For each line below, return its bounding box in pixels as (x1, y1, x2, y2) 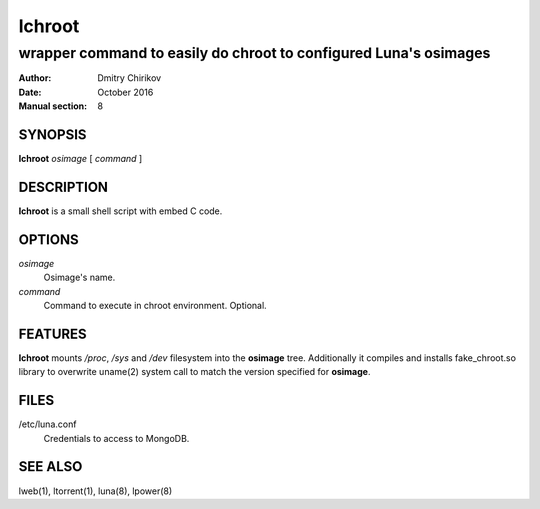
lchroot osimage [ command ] (18, 153, 143, 165)
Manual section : (18, 100, 88, 112)
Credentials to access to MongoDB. (43, 432, 190, 444)
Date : (18, 86, 42, 98)
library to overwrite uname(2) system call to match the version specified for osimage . (18, 366, 371, 378)
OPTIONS (18, 231, 79, 248)
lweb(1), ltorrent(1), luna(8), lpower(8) (18, 485, 173, 497)
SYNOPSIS (18, 126, 87, 143)
